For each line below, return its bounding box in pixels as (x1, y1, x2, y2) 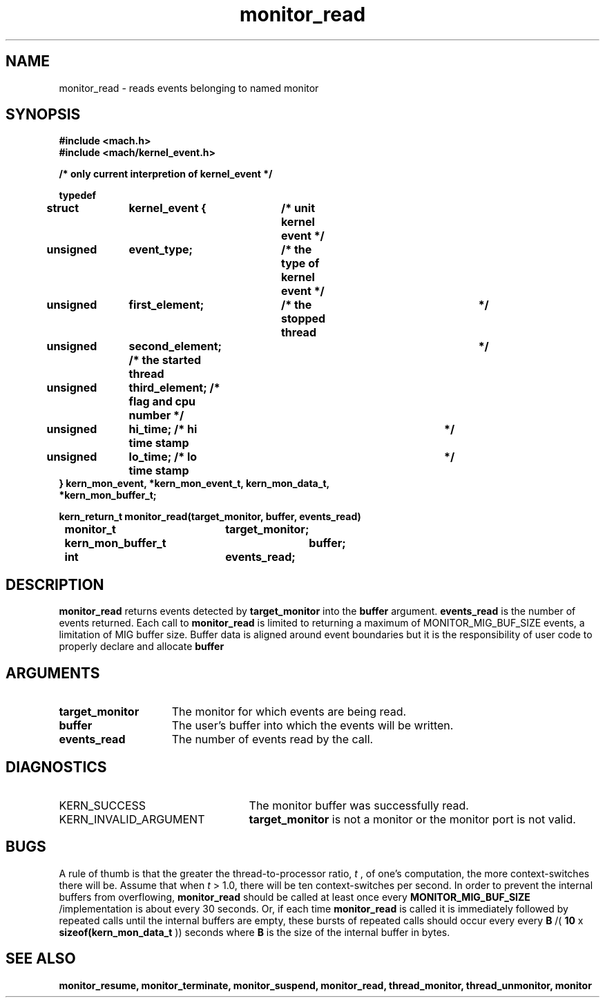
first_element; (128, 298, 204, 312)
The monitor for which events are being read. (171, 705, 407, 719)
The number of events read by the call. (171, 732, 374, 747)
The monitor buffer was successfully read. (249, 798, 469, 812)
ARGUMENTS (6, 664, 100, 682)
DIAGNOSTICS (6, 758, 107, 776)
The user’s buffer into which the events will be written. (171, 718, 454, 733)
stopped (280, 312, 326, 326)
